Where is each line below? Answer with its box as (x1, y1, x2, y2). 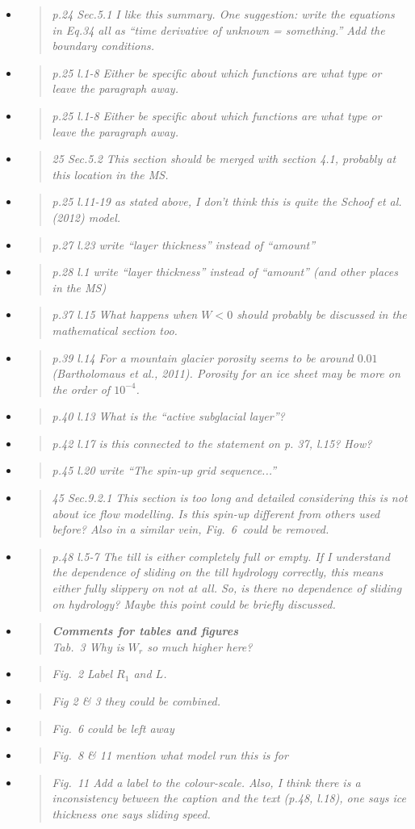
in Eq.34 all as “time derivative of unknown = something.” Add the (52, 21, 385, 38)
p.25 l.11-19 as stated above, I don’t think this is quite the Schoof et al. (52, 193, 402, 210)
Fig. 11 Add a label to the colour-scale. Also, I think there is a (52, 773, 361, 790)
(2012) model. (52, 208, 121, 225)
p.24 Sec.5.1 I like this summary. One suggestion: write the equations (52, 6, 395, 22)
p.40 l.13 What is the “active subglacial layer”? (52, 408, 285, 425)
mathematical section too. (52, 321, 178, 338)
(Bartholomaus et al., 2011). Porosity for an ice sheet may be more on (52, 365, 400, 382)
